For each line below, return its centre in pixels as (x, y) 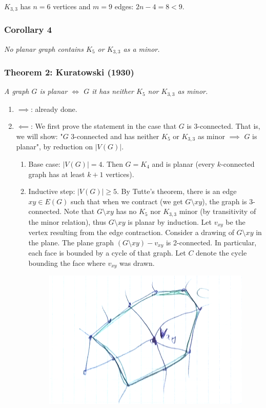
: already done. (54, 109)
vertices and (72, 6)
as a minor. (141, 48)
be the (236, 221)
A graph (17, 91)
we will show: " (39, 136)
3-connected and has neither (115, 136)
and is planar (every (183, 164)
